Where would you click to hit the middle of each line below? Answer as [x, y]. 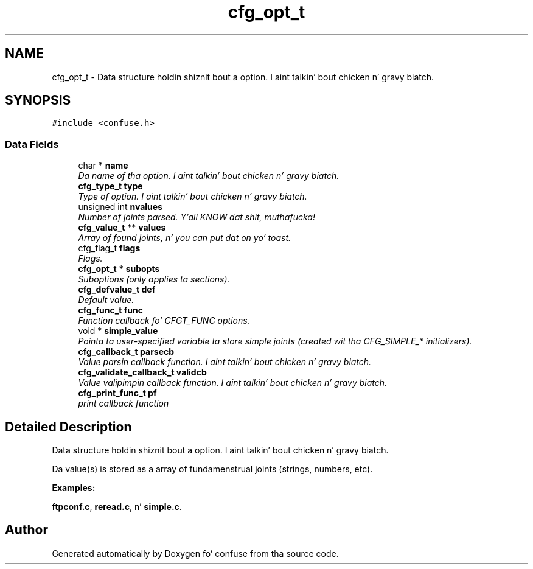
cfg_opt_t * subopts [119, 269]
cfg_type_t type [110, 186]
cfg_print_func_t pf [117, 393]
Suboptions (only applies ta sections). [154, 279]
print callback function [124, 403]
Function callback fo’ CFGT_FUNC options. [164, 321]
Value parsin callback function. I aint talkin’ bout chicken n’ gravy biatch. [225, 362]
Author [26, 530]
